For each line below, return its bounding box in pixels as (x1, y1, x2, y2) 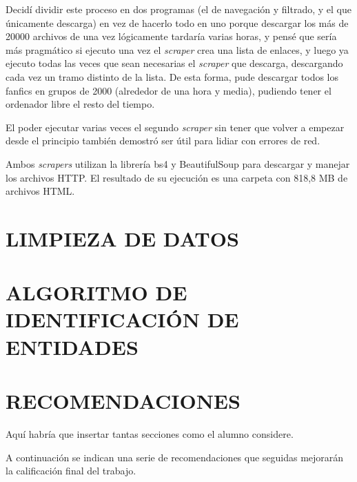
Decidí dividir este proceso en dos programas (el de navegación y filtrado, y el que (6, 2, 351, 16)
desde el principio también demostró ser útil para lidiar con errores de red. (6, 133, 320, 148)
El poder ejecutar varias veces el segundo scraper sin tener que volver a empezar (6, 119, 345, 134)
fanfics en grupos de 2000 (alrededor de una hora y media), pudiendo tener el (6, 83, 331, 97)
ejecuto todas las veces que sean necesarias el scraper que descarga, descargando (6, 56, 343, 70)
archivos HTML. (6, 184, 75, 198)
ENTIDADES (6, 332, 139, 360)
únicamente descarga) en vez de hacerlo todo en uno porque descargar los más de (6, 15, 349, 30)
